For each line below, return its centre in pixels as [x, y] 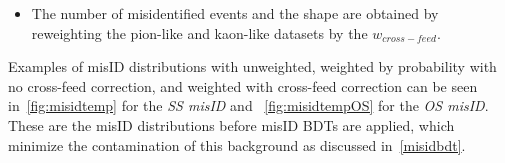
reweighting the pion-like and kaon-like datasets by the [199, 32]
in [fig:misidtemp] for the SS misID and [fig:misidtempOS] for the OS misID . [248, 105]
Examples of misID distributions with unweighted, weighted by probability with [252, 66]
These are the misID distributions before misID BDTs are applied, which [231, 124]
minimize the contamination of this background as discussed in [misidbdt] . [237, 144]
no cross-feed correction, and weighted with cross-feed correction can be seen [243, 85]
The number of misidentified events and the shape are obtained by [235, 13]
